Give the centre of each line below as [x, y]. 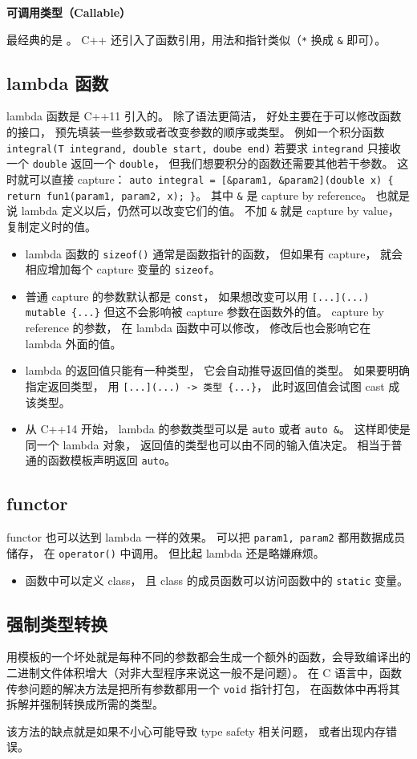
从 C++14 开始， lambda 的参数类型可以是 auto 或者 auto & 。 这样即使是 [218, 429]
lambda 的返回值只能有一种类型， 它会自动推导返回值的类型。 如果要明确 [217, 370]
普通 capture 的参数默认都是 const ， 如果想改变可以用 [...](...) [197, 296]
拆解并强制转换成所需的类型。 [85, 704]
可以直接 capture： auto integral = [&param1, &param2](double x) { [211, 179]
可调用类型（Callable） [69, 12]
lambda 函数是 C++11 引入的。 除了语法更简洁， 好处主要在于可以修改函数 [204, 116]
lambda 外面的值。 [73, 343]
